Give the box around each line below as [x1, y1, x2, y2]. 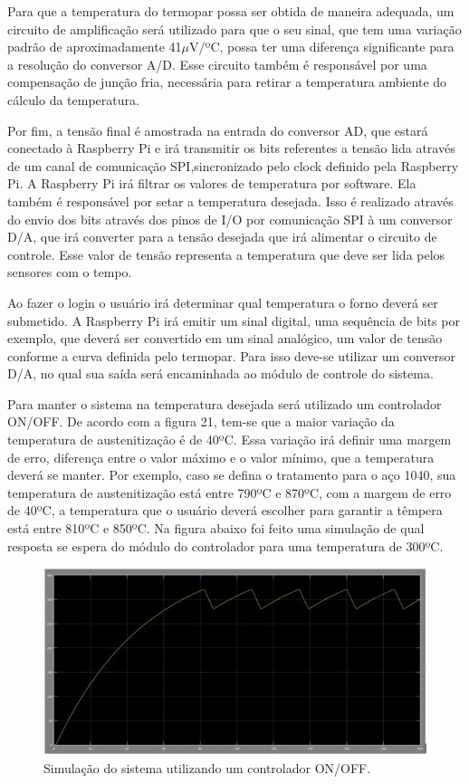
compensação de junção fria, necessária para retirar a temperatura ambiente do [7, 72, 447, 91]
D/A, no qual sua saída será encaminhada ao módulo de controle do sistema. [7, 364, 434, 383]
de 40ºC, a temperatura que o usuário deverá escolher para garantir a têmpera [7, 501, 443, 520]
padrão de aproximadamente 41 [7, 37, 182, 56]
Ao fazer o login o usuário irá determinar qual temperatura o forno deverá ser [7, 292, 438, 311]
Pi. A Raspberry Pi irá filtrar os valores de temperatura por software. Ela [7, 174, 416, 193]
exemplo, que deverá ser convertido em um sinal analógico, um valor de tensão [7, 329, 443, 348]
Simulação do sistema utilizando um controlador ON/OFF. [43, 758, 371, 777]
